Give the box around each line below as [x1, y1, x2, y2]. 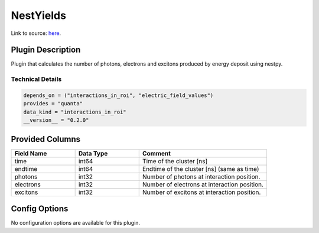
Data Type [78, 149, 108, 157]
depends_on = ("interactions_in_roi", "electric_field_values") [23, 92, 214, 99]
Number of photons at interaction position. [142, 172, 261, 180]
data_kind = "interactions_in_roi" [23, 108, 126, 115]
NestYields [11, 9, 66, 22]
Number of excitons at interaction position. [142, 188, 261, 196]
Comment [142, 149, 171, 157]
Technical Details [11, 75, 62, 83]
